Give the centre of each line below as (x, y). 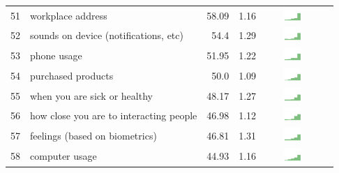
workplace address (69, 15)
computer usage (63, 155)
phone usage (56, 55)
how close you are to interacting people (114, 115)
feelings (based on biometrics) (93, 136)
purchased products (72, 75)
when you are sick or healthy (91, 95)
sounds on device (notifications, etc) (107, 35)
